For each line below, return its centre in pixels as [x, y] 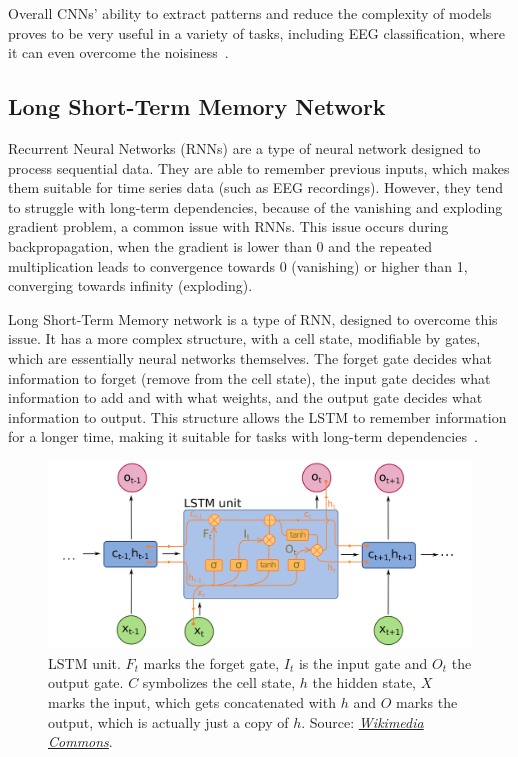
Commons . [80, 741]
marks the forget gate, [211, 662]
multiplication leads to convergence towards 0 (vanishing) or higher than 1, [238, 265]
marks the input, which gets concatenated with [192, 702]
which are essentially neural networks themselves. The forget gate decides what [250, 357]
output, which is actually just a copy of [168, 721]
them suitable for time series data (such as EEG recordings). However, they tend [255, 187]
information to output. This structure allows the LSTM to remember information [257, 416]
